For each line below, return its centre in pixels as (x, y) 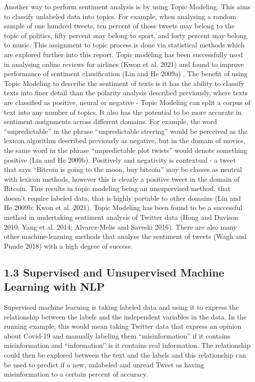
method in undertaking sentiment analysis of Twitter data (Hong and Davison (121, 217)
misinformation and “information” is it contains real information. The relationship (127, 345)
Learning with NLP (54, 286)
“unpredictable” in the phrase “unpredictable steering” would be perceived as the (126, 131)
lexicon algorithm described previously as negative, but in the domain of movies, (125, 140)
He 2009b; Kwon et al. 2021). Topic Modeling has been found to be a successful (123, 207)
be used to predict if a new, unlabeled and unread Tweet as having (104, 364)
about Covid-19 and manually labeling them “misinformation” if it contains (117, 335)
